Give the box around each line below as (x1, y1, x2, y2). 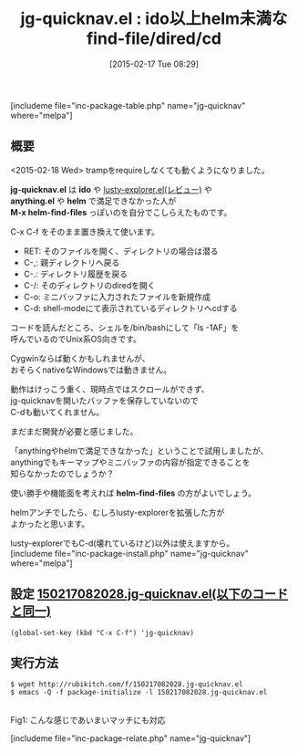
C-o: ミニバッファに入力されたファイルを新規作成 (23, 291, 211, 302)
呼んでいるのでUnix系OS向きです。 (10, 333, 142, 344)
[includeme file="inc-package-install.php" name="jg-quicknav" (10, 548, 249, 559)
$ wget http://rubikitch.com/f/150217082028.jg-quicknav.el (10, 680, 244, 689)
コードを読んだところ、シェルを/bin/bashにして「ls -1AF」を (10, 321, 240, 333)
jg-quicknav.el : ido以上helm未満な (20, 8, 288, 29)
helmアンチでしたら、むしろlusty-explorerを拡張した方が (10, 507, 225, 518)
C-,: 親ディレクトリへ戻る (23, 256, 120, 267)
